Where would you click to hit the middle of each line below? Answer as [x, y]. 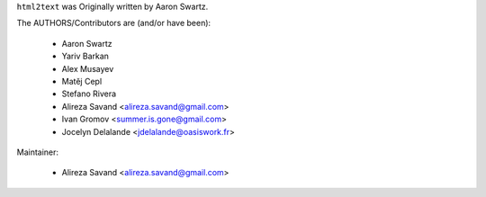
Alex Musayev [88, 68]
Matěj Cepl [82, 81]
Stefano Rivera [89, 94]
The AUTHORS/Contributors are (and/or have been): [114, 23]
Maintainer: [37, 152]
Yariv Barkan [85, 56]
